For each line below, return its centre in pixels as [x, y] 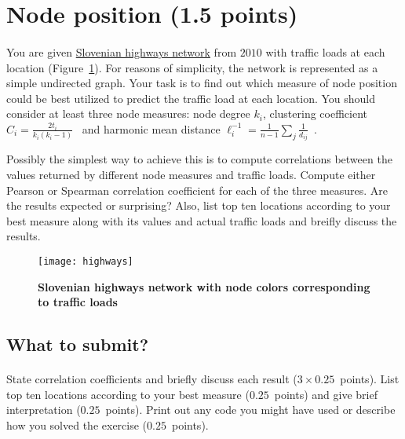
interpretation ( [44, 410]
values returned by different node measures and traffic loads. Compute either [191, 174]
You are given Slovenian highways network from [122, 51]
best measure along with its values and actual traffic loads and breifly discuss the [202, 220]
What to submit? [78, 344]
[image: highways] [86, 261]
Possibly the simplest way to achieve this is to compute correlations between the [199, 159]
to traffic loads [78, 302]
